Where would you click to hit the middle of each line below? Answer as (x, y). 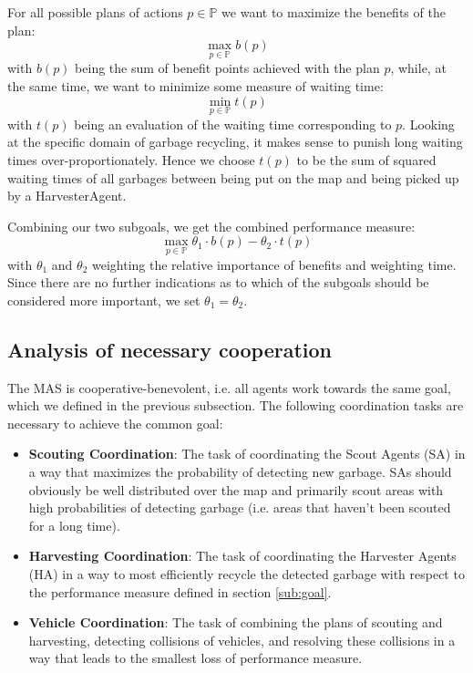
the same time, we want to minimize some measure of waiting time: (195, 86)
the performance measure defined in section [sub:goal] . (180, 591)
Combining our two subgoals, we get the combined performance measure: (211, 226)
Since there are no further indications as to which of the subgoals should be (218, 282)
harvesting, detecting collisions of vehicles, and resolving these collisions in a (242, 640)
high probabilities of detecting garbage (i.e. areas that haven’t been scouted (240, 507)
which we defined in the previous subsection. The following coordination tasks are (236, 405)
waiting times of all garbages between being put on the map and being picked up (233, 177)
